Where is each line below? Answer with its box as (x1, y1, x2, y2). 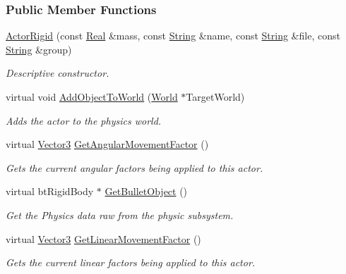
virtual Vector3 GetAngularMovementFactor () (6, 137, 209, 151)
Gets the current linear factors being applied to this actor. (6, 255, 256, 270)
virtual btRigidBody (6, 184, 94, 199)
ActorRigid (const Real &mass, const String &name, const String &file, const (6, 28, 340, 43)
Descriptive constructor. (6, 66, 109, 80)
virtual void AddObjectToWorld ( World (6, 89, 178, 104)
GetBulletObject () (105, 184, 188, 199)
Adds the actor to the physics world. (6, 113, 162, 127)
